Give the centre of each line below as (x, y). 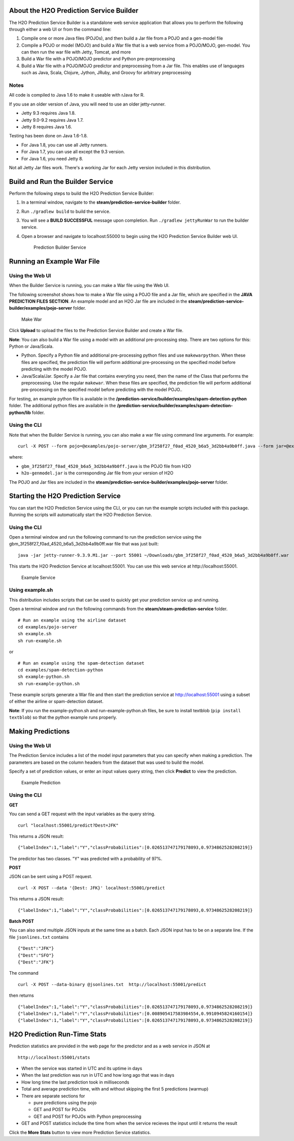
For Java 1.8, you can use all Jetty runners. (64, 145)
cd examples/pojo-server (48, 627)
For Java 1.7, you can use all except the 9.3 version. (73, 152)
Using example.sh (31, 590)
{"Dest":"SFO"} (36, 955)
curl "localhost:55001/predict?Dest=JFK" (68, 825)
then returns (22, 995)
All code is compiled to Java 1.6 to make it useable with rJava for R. (77, 95)
